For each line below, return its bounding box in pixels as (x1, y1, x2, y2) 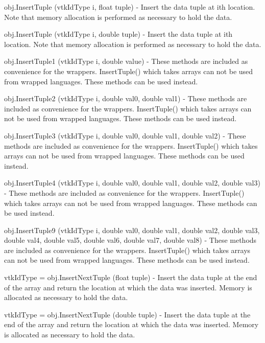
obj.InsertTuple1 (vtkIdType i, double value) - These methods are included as (4, 56, 248, 66)
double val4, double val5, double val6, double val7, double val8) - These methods (4, 235, 257, 245)
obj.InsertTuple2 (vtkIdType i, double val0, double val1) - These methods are (4, 93, 247, 104)
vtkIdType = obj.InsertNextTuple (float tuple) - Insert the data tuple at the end (4, 272, 257, 283)
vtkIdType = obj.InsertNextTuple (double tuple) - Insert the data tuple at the (4, 309, 251, 319)
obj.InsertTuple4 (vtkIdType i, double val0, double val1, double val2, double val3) (4, 177, 260, 188)
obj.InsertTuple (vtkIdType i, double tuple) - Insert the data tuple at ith (4, 29, 233, 39)
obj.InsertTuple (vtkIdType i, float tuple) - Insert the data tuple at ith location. (4, 2, 255, 12)
